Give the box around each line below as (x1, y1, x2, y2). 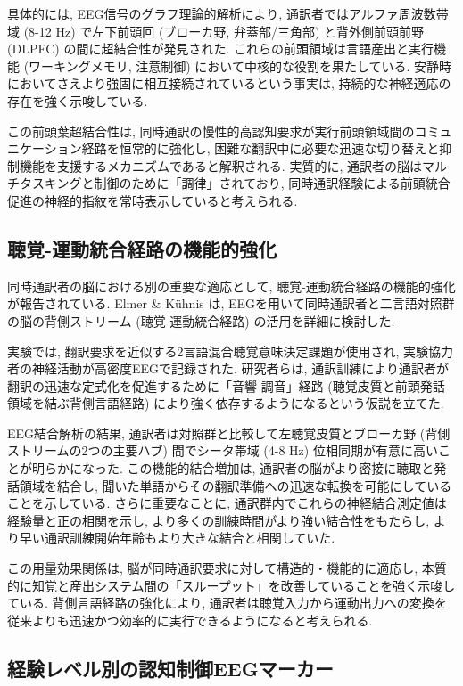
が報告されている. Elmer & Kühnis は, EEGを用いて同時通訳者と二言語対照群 (7, 294, 455, 313)
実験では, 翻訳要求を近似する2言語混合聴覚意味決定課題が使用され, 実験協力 (7, 341, 454, 360)
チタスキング (7, 174, 82, 192)
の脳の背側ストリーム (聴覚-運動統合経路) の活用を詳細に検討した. (7, 311, 395, 330)
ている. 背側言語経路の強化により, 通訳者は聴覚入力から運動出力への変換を (7, 593, 447, 612)
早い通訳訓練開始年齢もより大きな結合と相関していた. (19, 528, 335, 547)
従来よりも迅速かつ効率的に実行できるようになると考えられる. (7, 610, 373, 629)
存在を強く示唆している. (7, 91, 148, 110)
